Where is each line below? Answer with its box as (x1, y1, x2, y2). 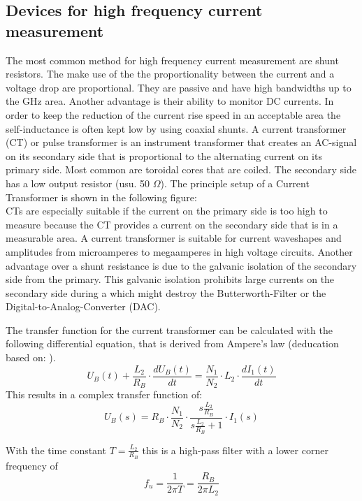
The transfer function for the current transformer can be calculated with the (6, 322, 333, 337)
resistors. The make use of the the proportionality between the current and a (6, 66, 335, 81)
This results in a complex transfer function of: (6, 387, 203, 402)
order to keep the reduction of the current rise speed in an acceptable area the (6, 107, 341, 122)
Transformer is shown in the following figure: (6, 189, 197, 204)
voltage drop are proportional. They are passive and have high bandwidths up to (6, 80, 352, 94)
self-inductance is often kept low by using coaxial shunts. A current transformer (6, 121, 347, 136)
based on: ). (6, 350, 56, 365)
